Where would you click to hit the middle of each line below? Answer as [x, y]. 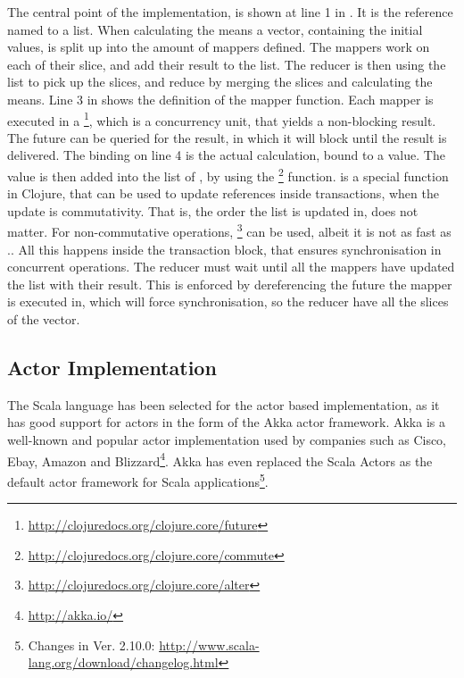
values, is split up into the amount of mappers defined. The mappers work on [219, 47]
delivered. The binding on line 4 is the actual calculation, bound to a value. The [226, 155]
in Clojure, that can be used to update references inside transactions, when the [223, 193]
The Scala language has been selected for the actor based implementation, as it [224, 404]
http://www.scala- [209, 645]
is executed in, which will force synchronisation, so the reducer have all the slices [228, 301]
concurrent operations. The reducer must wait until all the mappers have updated [231, 267]
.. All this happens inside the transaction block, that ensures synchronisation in [224, 249]
